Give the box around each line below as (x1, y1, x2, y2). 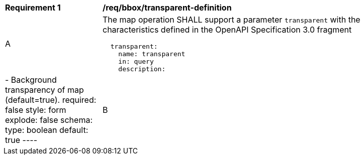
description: (118, 65, 166, 73)
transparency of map (5, 85, 84, 95)
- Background (5, 75, 57, 85)
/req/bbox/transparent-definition (103, 3, 232, 13)
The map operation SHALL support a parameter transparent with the (103, 15, 360, 25)
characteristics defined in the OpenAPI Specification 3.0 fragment (103, 25, 352, 35)
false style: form (5, 105, 66, 115)
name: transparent (118, 50, 186, 58)
